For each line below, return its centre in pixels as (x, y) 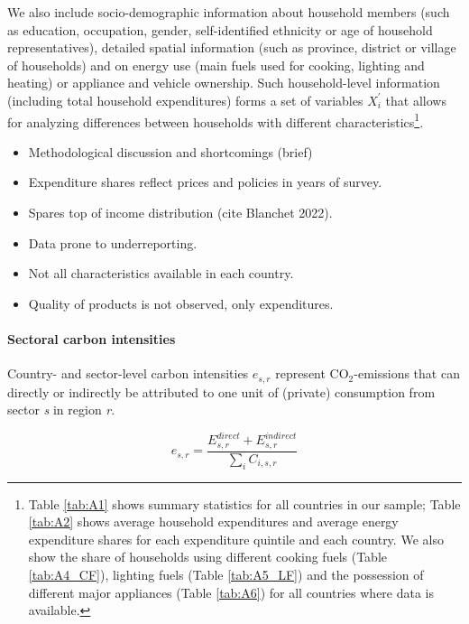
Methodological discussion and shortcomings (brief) (170, 151)
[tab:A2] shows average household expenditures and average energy (213, 522)
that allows (416, 100)
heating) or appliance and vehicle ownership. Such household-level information (224, 83)
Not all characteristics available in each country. (161, 273)
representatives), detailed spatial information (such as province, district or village (232, 47)
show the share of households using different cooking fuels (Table (208, 557)
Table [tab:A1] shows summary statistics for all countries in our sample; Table (244, 503)
